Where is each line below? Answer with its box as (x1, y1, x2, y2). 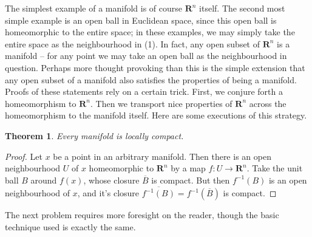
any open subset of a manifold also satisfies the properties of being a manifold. (5, 73, 297, 86)
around (30, 173, 57, 186)
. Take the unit (246, 162, 303, 174)
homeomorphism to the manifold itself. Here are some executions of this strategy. (5, 109, 307, 122)
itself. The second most (199, 2, 285, 14)
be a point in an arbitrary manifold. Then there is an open (53, 149, 271, 162)
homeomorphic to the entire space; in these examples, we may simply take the (5, 26, 295, 38)
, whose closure (83, 173, 140, 186)
